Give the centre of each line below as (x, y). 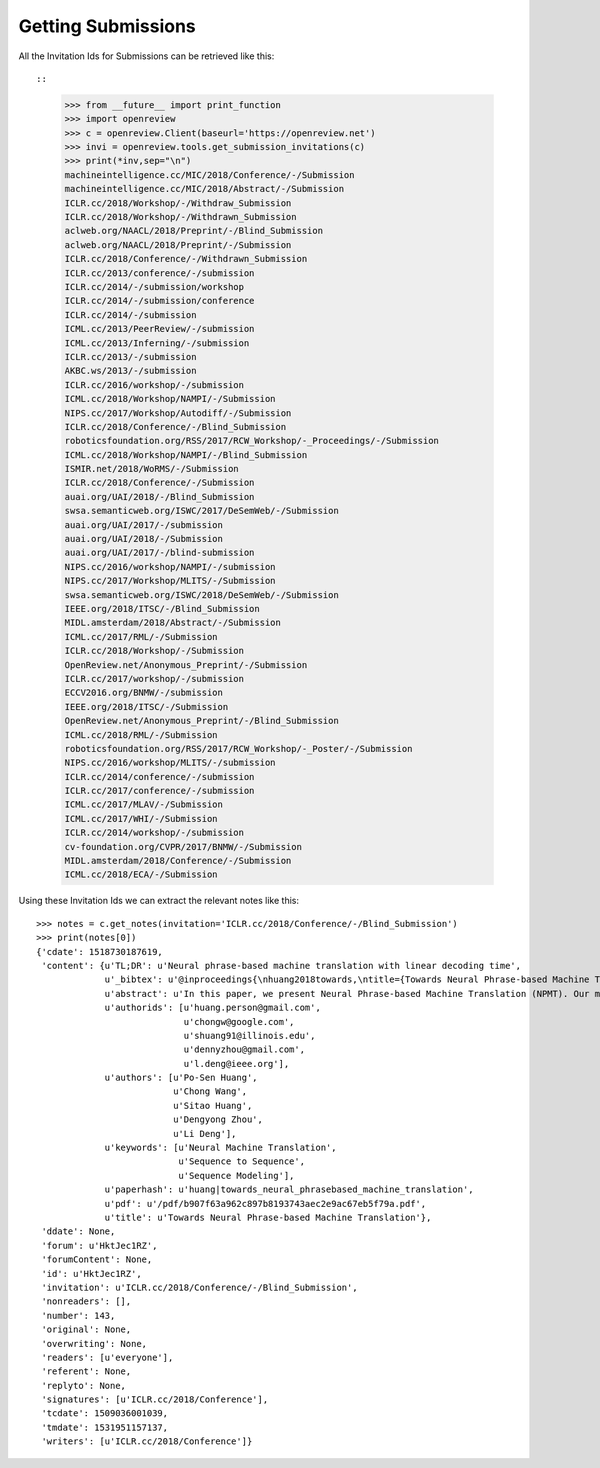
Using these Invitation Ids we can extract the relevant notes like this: (159, 901)
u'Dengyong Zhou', (218, 1119)
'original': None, (86, 1329)
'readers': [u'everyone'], (107, 1357)
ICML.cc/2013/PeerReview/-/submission (159, 329)
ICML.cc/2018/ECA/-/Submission (141, 874)
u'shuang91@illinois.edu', (249, 1035)
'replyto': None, (84, 1385)
